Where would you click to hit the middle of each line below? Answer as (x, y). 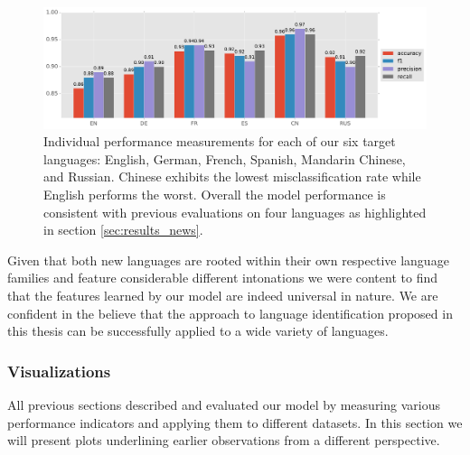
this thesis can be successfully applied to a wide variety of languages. (198, 331)
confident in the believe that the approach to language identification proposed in (230, 313)
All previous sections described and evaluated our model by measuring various (224, 404)
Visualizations (59, 371)
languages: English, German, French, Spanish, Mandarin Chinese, (225, 158)
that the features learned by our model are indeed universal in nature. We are (223, 295)
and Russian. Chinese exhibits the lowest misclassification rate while (232, 176)
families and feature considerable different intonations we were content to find (222, 278)
